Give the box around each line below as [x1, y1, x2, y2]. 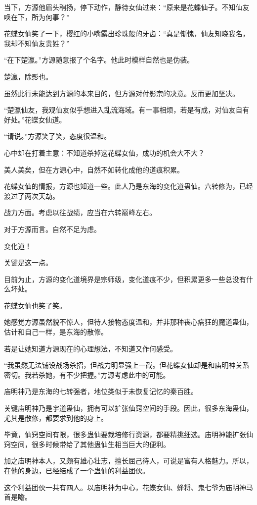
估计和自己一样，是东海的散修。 [4, 327, 108, 337]
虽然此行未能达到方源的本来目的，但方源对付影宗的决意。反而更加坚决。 [4, 88, 239, 98]
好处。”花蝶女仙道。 [4, 114, 66, 124]
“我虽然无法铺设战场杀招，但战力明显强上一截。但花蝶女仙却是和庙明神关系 [4, 360, 250, 370]
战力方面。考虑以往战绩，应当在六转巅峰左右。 [4, 207, 156, 218]
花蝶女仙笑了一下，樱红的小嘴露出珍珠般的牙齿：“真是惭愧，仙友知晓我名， [4, 28, 250, 39]
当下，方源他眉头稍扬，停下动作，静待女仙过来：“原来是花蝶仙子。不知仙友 [4, 2, 250, 12]
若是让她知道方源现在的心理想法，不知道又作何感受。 [4, 343, 177, 353]
